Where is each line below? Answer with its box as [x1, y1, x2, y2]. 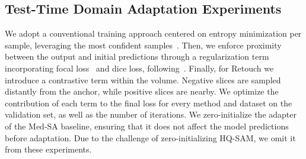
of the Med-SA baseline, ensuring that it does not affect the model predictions [5, 119, 289, 132]
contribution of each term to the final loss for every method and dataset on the [5, 96, 292, 109]
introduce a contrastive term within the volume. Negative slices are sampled [5, 73, 281, 86]
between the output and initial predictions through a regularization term [5, 50, 269, 63]
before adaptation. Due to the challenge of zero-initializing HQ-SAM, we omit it [5, 131, 296, 144]
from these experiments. [5, 143, 92, 155]
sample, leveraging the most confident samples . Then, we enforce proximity [5, 38, 282, 51]
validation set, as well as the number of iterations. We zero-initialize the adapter [5, 108, 297, 121]
